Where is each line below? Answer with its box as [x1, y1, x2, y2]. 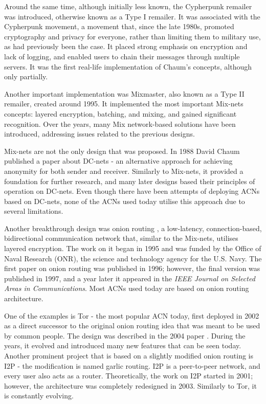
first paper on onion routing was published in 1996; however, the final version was [4, 263, 260, 274]
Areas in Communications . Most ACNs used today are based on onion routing [4, 283, 249, 294]
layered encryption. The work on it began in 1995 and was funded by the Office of [4, 243, 261, 254]
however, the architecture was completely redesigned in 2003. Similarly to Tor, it [4, 380, 257, 391]
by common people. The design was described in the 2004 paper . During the [4, 330, 246, 341]
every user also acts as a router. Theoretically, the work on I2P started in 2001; [4, 370, 253, 381]
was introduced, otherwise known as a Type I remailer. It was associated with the [4, 11, 260, 21]
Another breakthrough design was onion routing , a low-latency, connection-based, [4, 222, 262, 233]
